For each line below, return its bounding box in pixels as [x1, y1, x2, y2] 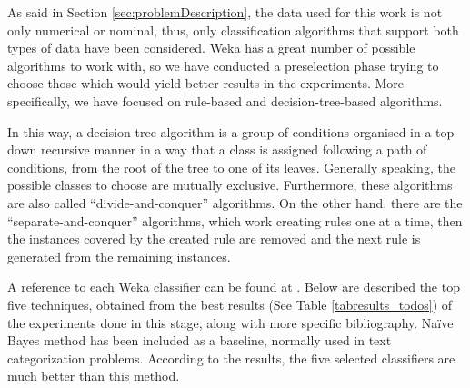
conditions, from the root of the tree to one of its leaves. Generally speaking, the [7, 157, 455, 176]
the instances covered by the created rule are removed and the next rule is [7, 229, 421, 248]
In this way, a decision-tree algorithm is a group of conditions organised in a [7, 122, 432, 141]
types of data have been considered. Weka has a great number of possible [7, 38, 415, 57]
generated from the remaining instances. [7, 246, 231, 265]
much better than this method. [7, 366, 180, 385]
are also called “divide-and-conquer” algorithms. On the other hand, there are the [7, 193, 463, 212]
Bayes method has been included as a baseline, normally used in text [7, 331, 392, 350]
